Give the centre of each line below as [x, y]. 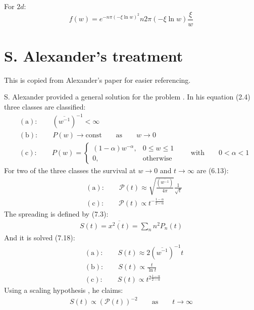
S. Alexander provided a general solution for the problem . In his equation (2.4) [127, 97]
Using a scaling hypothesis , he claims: [64, 290]
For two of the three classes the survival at [70, 170]
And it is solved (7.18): [40, 238]
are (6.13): [213, 170]
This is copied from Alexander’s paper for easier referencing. [97, 80]
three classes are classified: [45, 106]
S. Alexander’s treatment [94, 55]
